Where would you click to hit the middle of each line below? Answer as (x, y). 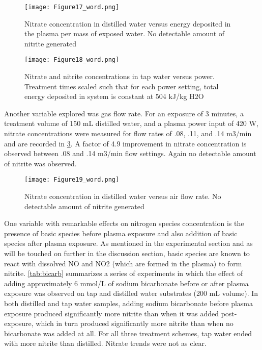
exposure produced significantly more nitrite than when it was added (111, 313)
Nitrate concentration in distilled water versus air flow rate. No (123, 196)
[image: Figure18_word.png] (72, 60)
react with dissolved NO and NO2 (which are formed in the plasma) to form (123, 263)
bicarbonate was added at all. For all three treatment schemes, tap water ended (128, 333)
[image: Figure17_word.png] (72, 7)
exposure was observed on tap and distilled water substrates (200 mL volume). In (131, 293)
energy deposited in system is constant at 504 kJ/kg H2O (114, 96)
